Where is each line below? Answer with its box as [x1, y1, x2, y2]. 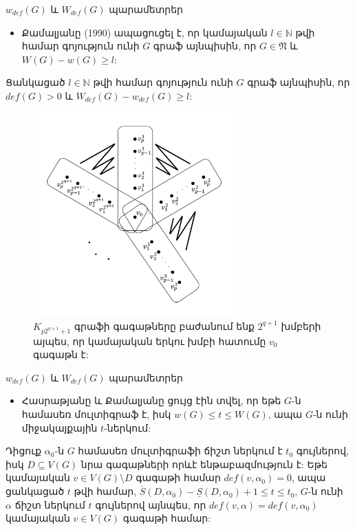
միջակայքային [21, 420, 98, 434]
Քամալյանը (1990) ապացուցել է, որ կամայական [21, 25, 268, 39]
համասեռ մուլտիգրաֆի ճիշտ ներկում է [78, 443, 283, 458]
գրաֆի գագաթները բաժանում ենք [74, 318, 255, 333]
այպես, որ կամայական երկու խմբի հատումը [33, 333, 266, 348]
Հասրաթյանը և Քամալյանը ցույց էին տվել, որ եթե [21, 393, 281, 408]
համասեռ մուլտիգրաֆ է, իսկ [21, 407, 171, 421]
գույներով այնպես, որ [95, 497, 206, 511]
